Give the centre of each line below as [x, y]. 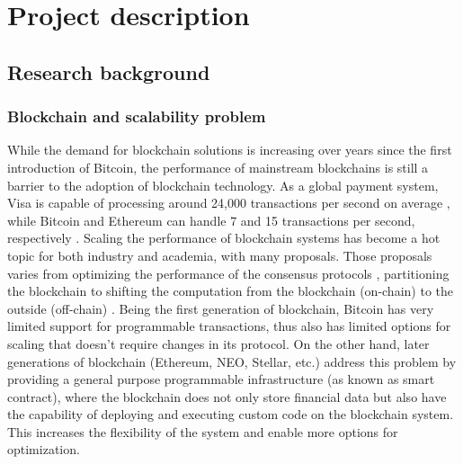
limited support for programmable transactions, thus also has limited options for [229, 326]
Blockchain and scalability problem [137, 116]
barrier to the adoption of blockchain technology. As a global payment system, [223, 185]
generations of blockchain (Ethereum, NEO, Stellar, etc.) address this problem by [232, 361]
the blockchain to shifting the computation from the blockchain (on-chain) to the [230, 291]
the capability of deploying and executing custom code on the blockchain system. [231, 414]
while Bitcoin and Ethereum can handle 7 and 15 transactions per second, [211, 220]
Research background [109, 71]
